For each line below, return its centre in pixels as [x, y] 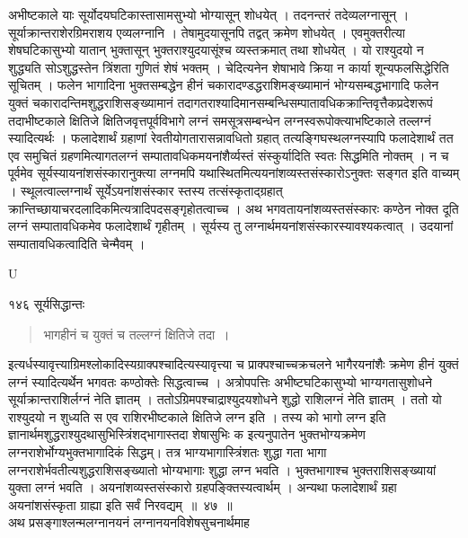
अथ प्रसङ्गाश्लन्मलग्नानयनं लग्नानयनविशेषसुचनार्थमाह [129, 522]
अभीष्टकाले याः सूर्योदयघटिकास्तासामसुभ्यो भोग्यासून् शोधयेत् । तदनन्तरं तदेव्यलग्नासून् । [209, 14]
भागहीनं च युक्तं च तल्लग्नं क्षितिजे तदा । [137, 334]
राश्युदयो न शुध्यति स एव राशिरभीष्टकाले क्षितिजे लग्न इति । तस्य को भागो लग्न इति [197, 416]
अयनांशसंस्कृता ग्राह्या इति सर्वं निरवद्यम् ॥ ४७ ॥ [120, 504]
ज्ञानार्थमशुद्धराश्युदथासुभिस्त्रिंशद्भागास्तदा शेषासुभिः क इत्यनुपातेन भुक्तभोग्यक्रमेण [187, 434]
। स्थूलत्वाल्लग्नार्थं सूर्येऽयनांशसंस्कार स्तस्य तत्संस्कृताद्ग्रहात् [146, 190]
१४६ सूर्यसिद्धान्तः [47, 303]
